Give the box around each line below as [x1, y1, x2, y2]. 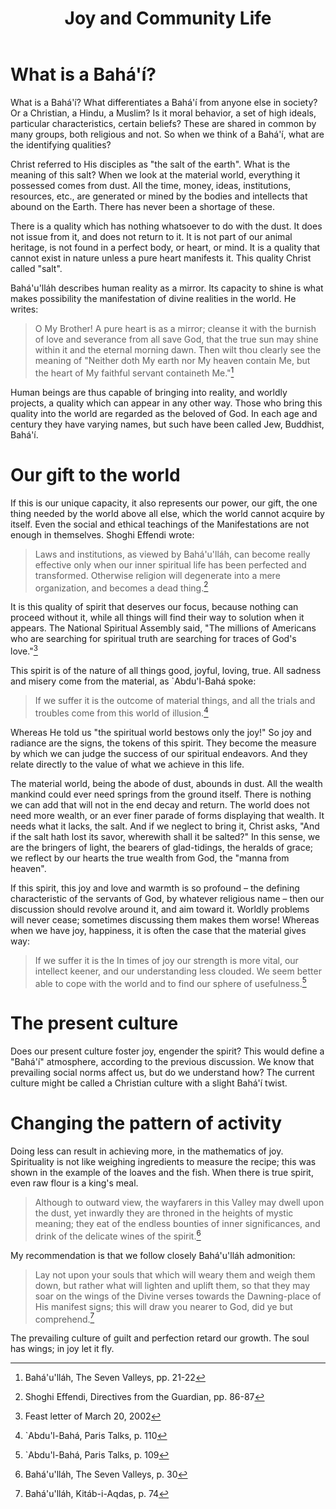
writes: [10, 303, 39, 315]
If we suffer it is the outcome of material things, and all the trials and [34, 694, 316, 706]
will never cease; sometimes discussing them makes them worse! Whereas [10, 913, 320, 926]
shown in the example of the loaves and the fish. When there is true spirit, [10, 1167, 314, 1179]
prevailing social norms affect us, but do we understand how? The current [10, 1067, 315, 1079]
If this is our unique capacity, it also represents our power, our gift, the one [10, 497, 318, 509]
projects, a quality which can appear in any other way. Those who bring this [10, 397, 323, 409]
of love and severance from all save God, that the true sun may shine [34, 333, 319, 345]
